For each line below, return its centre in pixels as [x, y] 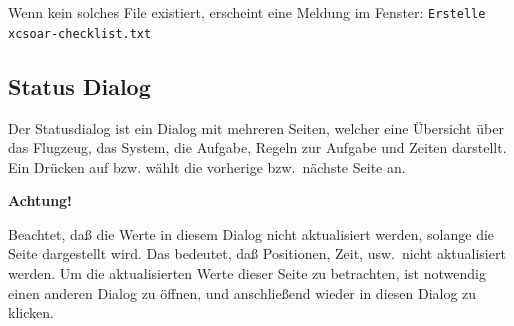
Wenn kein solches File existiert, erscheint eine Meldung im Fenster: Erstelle [247, 12]
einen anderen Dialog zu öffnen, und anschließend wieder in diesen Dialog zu [242, 292]
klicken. [31, 312]
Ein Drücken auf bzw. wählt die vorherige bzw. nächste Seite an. [207, 166]
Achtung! [40, 200]
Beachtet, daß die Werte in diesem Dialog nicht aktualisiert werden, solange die [251, 233]
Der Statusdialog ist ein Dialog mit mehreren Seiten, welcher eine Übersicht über [256, 127]
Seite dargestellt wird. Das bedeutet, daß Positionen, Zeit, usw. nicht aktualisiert [257, 253]
